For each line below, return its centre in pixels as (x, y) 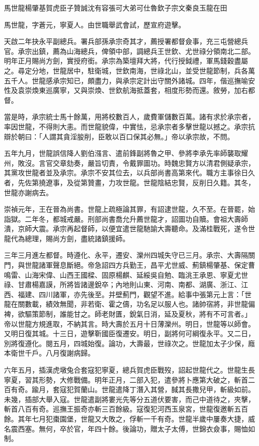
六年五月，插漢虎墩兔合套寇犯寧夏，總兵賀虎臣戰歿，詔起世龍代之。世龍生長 (129, 370)
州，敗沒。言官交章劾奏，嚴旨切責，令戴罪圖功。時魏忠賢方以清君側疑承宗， (129, 163)
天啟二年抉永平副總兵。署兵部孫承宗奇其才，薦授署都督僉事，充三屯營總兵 (126, 41)
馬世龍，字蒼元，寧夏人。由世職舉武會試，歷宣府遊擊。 (95, 24)
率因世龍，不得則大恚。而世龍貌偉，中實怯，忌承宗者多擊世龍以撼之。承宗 (126, 126)
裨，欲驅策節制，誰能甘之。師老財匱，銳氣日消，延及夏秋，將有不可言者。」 (128, 314)
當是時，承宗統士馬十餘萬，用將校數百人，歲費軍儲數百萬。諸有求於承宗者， (129, 117)
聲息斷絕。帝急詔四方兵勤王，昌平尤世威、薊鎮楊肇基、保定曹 (154, 265)
